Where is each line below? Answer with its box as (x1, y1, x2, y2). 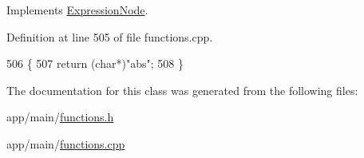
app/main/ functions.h (6, 109, 114, 125)
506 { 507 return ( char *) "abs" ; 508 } (6, 55, 184, 72)
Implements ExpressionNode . (6, 2, 148, 18)
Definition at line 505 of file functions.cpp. (6, 28, 213, 45)
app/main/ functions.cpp (6, 135, 125, 152)
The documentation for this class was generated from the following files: (6, 81, 358, 98)
